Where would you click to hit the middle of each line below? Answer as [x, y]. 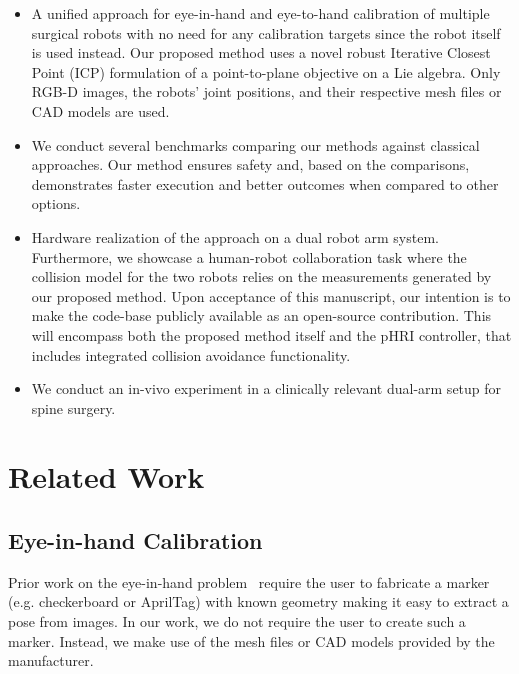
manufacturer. [51, 660]
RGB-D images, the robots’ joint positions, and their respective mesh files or [266, 91]
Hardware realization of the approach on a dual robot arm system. [235, 236]
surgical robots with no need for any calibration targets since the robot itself [266, 32]
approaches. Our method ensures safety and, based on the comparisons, [250, 164]
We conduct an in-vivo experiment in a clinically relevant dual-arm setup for [266, 388]
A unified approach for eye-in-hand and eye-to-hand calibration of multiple [260, 13]
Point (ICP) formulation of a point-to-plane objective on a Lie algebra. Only [266, 71]
